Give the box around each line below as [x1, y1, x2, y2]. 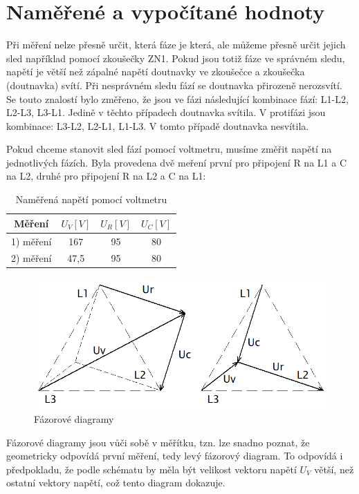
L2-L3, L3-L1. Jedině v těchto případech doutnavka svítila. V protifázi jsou [6, 105, 326, 120]
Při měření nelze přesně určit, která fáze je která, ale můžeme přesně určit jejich [6, 37, 346, 52]
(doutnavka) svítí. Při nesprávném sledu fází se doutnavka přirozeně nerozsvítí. [6, 77, 342, 92]
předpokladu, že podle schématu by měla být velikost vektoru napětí [6, 462, 297, 476]
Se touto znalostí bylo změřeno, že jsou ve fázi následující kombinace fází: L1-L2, [6, 91, 349, 106]
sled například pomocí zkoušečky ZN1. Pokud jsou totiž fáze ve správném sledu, [6, 50, 345, 65]
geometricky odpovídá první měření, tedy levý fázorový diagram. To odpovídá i [6, 448, 343, 463]
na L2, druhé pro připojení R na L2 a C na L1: [6, 169, 206, 183]
